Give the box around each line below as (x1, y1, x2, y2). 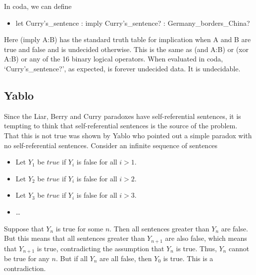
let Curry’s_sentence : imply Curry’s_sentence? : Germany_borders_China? (15, 17, 250, 28)
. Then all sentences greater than (109, 223, 209, 233)
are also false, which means (165, 233, 247, 243)
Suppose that (4, 223, 44, 233)
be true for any (4, 253, 50, 264)
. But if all (55, 253, 88, 264)
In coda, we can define (4, 1, 72, 11)
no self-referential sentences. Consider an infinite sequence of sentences (4, 140, 218, 150)
